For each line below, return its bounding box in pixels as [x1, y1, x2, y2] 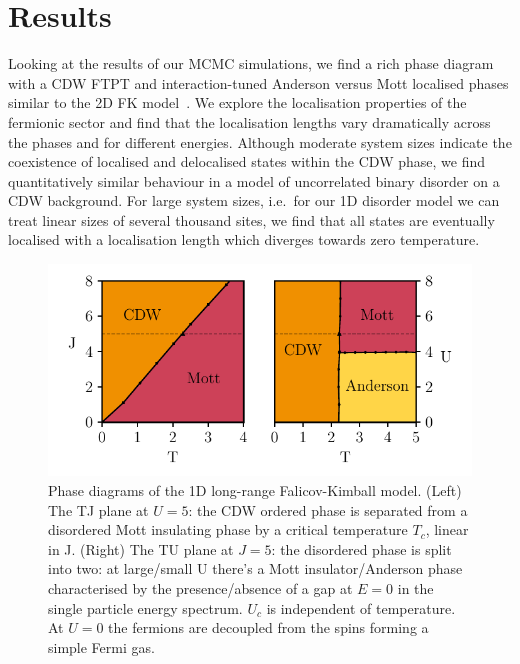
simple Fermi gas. [48, 636, 155, 657]
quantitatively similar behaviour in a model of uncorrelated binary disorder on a [8, 170, 500, 191]
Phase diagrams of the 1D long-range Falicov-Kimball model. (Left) [48, 479, 462, 500]
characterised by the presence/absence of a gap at [48, 577, 353, 598]
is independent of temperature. [266, 597, 456, 618]
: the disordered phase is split [271, 538, 452, 559]
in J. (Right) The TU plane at [48, 538, 234, 559]
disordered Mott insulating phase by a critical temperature [48, 519, 408, 540]
